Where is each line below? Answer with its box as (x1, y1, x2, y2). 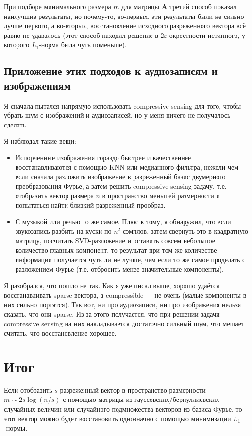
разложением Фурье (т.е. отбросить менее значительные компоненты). (15, 264, 224, 274)
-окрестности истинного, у (167, 30, 246, 40)
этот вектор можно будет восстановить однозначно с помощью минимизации (4, 413, 231, 423)
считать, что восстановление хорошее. (4, 328, 117, 338)
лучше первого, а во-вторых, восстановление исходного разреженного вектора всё (4, 20, 246, 31)
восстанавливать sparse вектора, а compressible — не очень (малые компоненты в (4, 290, 247, 300)
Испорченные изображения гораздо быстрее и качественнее (15, 152, 191, 162)
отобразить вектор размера (15, 190, 94, 200)
